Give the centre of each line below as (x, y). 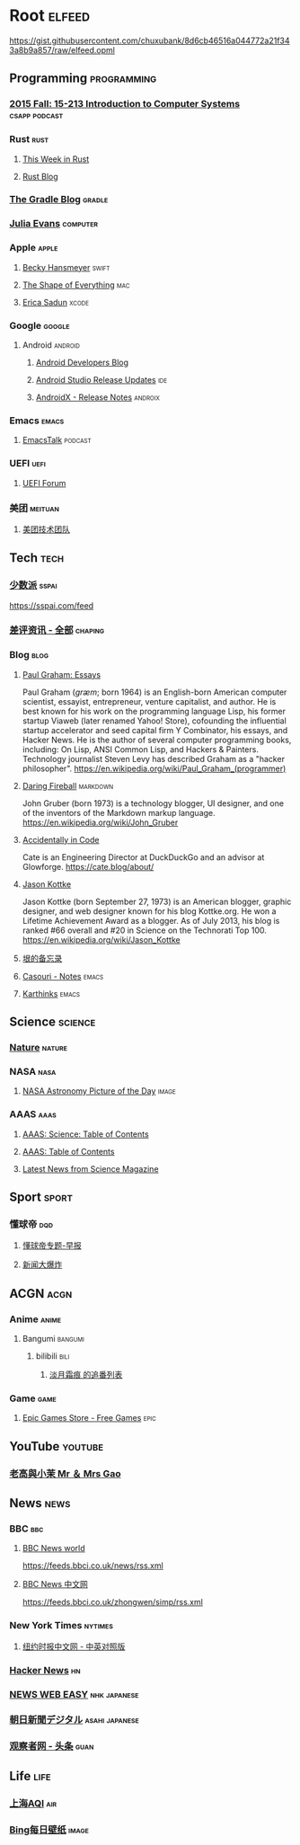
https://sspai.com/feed (52, 605)
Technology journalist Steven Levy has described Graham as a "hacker (154, 758)
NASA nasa (33, 1072)
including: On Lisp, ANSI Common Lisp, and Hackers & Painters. (140, 749)
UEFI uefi (28, 464)
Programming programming (83, 79)
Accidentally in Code (61, 839)
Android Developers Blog (82, 362)
